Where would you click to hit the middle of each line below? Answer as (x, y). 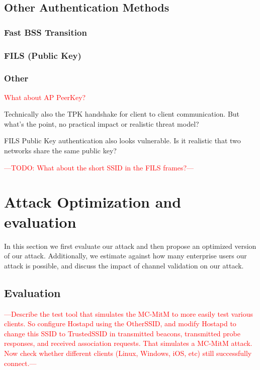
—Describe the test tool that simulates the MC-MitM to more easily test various (129, 313)
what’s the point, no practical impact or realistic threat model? (102, 123)
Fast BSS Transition (46, 32)
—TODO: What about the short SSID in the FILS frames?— (99, 167)
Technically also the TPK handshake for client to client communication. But (122, 114)
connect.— (20, 363)
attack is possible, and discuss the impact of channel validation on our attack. (124, 265)
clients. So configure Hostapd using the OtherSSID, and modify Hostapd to (120, 323)
